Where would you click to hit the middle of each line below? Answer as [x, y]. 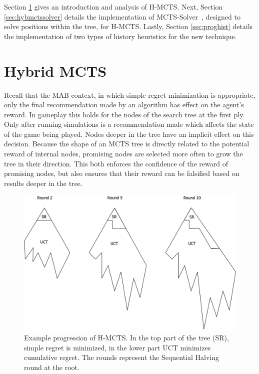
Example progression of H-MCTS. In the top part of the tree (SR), [126, 337]
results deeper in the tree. [43, 183]
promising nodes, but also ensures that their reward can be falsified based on [122, 173]
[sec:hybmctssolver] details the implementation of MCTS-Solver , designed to [122, 16]
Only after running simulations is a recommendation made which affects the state [129, 124]
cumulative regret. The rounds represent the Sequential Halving [122, 357]
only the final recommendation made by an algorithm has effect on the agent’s [124, 105]
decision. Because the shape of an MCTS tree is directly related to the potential [127, 144]
